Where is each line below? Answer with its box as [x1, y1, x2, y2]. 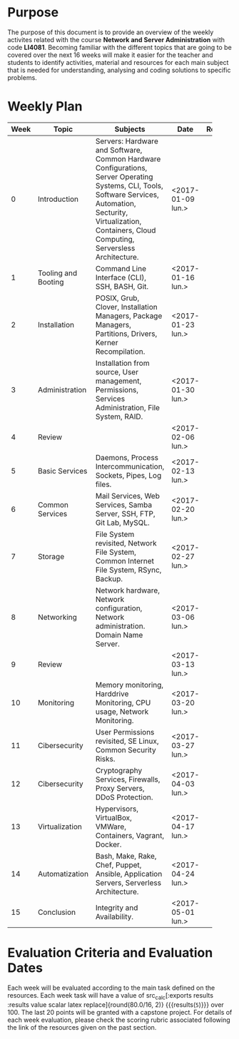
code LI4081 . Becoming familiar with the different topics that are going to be [7, 43, 232, 51]
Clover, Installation [95, 302, 158, 312]
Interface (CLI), [95, 272, 147, 282]
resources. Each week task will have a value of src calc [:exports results [7, 991, 214, 1001]
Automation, [95, 198, 137, 208]
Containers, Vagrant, [95, 830, 165, 840]
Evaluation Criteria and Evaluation [7, 945, 213, 961]
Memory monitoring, [95, 680, 164, 690]
